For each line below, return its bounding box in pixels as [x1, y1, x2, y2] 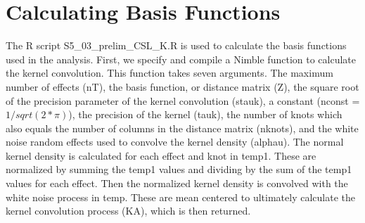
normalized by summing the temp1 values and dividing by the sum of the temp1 [6, 162, 352, 177]
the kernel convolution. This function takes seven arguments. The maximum [6, 65, 333, 80]
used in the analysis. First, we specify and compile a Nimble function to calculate [6, 51, 356, 66]
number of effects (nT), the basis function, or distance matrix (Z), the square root [6, 79, 359, 94]
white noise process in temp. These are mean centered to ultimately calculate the [6, 189, 355, 204]
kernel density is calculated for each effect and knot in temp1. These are [6, 148, 316, 163]
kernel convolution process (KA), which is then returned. [6, 203, 251, 218]
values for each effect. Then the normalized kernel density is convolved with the [6, 176, 348, 191]
